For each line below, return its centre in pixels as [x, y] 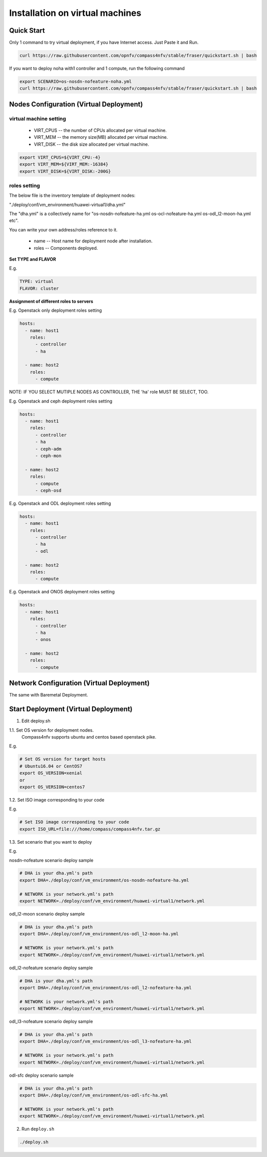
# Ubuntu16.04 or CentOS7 [51, 766]
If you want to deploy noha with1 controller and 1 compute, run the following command [97, 68]
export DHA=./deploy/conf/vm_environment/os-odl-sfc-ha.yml [94, 1095]
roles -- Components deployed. [66, 248]
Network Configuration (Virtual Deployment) [79, 683]
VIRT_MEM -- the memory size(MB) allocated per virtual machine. [101, 137]
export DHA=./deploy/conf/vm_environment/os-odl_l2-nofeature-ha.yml [106, 987]
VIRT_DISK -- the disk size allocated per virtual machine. [91, 144]
